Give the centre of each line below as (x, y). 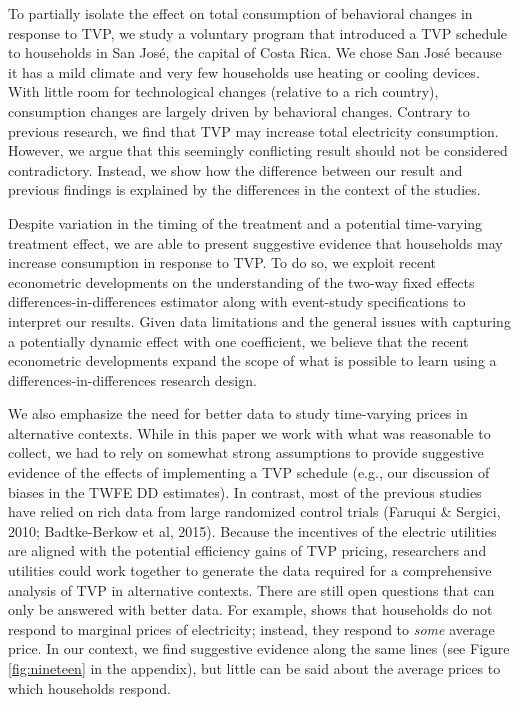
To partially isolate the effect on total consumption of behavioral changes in (240, 13)
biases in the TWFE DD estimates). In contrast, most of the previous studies (245, 491)
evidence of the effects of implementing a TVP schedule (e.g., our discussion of (249, 472)
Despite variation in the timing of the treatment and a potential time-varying (245, 222)
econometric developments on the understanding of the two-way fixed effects (241, 281)
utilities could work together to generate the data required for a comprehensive (250, 570)
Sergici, (478, 511)
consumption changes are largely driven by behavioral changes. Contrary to (239, 110)
